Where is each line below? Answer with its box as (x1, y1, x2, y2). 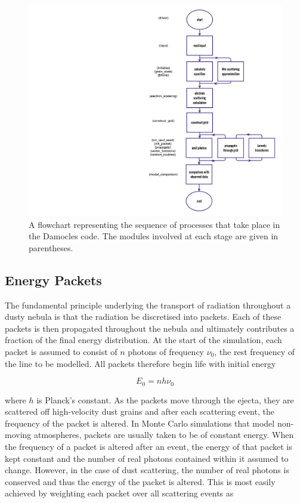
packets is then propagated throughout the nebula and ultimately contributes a (5, 322, 295, 334)
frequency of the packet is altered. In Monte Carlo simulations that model (5, 416, 275, 429)
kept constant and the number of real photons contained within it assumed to (5, 452, 289, 464)
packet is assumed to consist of (5, 345, 117, 357)
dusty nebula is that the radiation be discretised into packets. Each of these (5, 310, 282, 323)
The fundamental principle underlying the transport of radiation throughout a (5, 298, 291, 311)
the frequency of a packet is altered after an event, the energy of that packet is (5, 440, 292, 452)
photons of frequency (128, 345, 204, 357)
